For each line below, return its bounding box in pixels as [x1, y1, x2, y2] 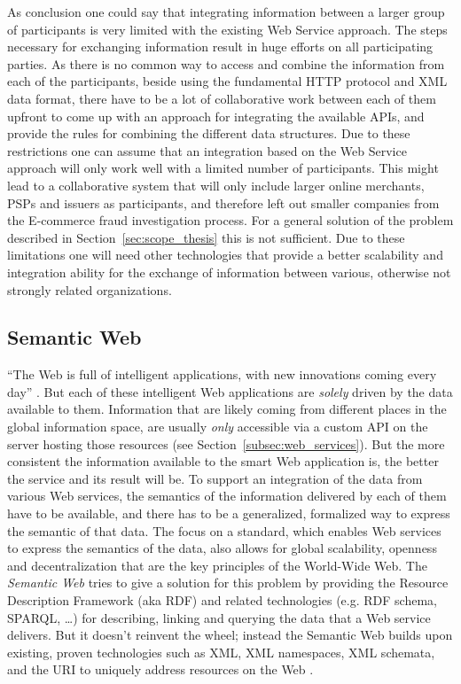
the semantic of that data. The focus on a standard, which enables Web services [7, 521, 441, 540]
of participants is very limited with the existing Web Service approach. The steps [7, 19, 448, 38]
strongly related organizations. [7, 280, 172, 299]
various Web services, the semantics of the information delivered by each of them [7, 486, 447, 505]
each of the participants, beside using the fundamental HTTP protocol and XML [7, 72, 448, 90]
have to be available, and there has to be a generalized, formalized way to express [7, 504, 450, 523]
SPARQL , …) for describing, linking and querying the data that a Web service [7, 608, 431, 626]
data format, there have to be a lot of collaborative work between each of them [7, 89, 436, 107]
